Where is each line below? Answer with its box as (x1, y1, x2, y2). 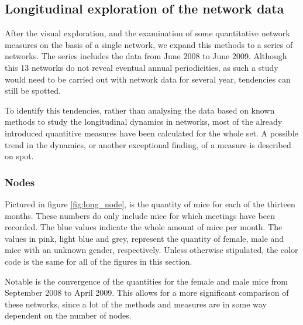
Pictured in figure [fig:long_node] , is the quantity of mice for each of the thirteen (5, 197, 295, 210)
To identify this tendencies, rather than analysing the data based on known (5, 104, 275, 116)
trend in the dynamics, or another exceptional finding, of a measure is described (5, 138, 291, 150)
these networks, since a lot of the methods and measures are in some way (5, 297, 267, 310)
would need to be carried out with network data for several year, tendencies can (5, 73, 291, 85)
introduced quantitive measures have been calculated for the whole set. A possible (5, 126, 298, 139)
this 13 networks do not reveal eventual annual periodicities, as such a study (5, 61, 278, 73)
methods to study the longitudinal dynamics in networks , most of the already (5, 115, 283, 128)
